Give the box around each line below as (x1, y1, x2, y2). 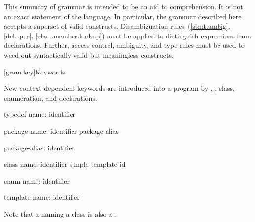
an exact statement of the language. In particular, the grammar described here (4, 11, 242, 21)
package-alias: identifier (4, 142, 74, 152)
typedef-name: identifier (4, 109, 76, 119)
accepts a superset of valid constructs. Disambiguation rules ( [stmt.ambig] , (4, 21, 230, 31)
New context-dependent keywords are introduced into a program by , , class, (4, 83, 235, 93)
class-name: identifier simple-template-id (4, 159, 126, 169)
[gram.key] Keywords (4, 66, 65, 76)
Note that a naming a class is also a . (4, 208, 116, 219)
